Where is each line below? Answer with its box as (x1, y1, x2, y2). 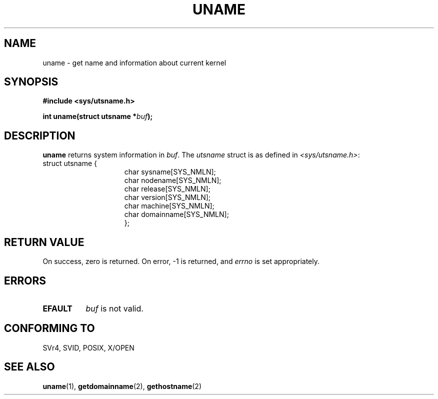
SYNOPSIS (4, 75, 58, 88)
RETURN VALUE (4, 235, 84, 248)
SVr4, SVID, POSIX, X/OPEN (42, 343, 134, 352)
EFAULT (42, 303, 72, 313)
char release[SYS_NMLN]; (124, 184, 210, 193)
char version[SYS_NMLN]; (124, 193, 211, 202)
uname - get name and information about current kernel (42, 58, 226, 67)
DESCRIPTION (4, 129, 75, 142)
